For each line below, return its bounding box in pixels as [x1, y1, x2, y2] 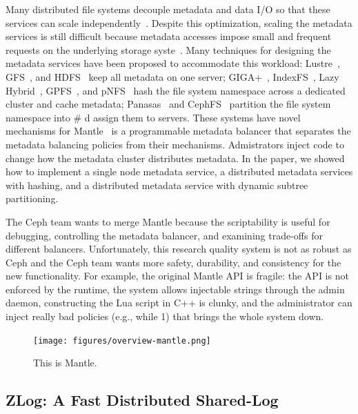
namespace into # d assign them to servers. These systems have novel [6, 110, 301, 124]
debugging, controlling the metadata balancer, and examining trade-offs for [6, 228, 323, 242]
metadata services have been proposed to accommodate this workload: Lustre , [6, 56, 340, 70]
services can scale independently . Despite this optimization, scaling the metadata [6, 15, 352, 30]
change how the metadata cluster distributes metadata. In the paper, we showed [6, 150, 345, 165]
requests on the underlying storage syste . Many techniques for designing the [6, 42, 331, 57]
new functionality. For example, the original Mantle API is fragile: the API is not [6, 268, 349, 283]
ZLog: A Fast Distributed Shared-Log [6, 389, 279, 411]
